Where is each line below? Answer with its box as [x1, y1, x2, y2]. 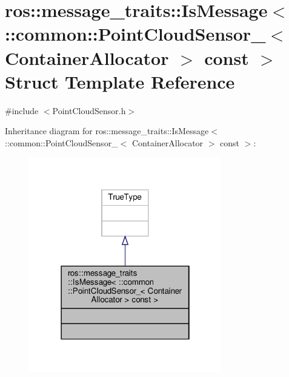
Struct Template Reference [5, 69, 235, 93]
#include [5, 104, 39, 117]
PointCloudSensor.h [52, 104, 126, 117]
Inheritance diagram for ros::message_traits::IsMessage [5, 124, 209, 137]
